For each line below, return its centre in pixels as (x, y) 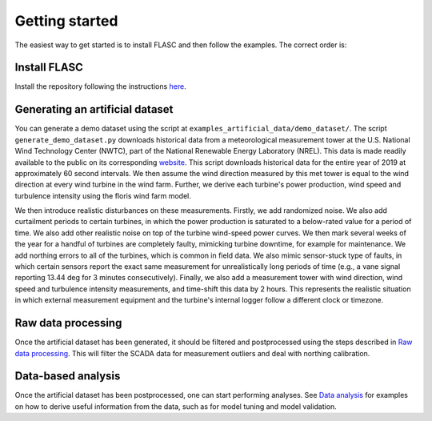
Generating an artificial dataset (94, 109)
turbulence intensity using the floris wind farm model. (103, 195)
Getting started (66, 21)
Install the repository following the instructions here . (101, 86)
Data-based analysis (68, 376)
